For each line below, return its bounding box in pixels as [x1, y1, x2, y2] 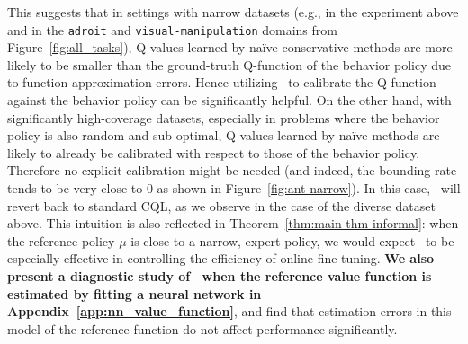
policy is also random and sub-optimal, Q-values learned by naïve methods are [7, 126, 440, 145]
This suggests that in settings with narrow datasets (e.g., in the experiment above [7, 3, 459, 21]
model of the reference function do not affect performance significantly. [7, 319, 398, 338]
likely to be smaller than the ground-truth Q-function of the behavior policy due [7, 55, 452, 74]
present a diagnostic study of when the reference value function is [7, 266, 432, 285]
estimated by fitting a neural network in [7, 284, 262, 303]
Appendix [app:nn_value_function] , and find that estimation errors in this [7, 302, 452, 321]
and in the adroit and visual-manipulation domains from [7, 20, 337, 39]
